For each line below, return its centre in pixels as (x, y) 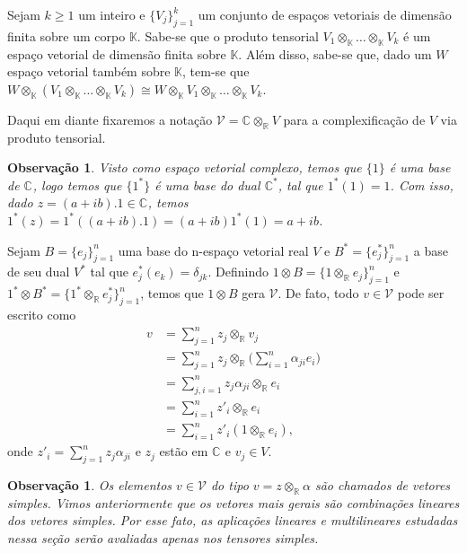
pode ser (421, 293)
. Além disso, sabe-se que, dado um (335, 53)
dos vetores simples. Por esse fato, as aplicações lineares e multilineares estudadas (233, 520)
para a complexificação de (354, 119)
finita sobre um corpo (66, 35)
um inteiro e (112, 14)
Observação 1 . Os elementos (90, 484)
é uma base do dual (207, 184)
